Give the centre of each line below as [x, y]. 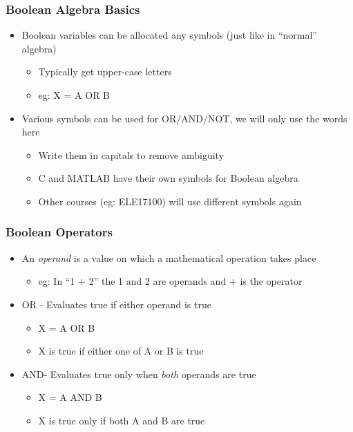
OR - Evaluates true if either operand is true [116, 304]
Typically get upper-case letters [105, 72]
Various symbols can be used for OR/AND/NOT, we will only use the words [184, 118]
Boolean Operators [59, 232]
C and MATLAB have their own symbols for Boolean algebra [168, 178]
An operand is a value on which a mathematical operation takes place [169, 257]
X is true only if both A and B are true [122, 420]
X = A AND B [70, 397]
